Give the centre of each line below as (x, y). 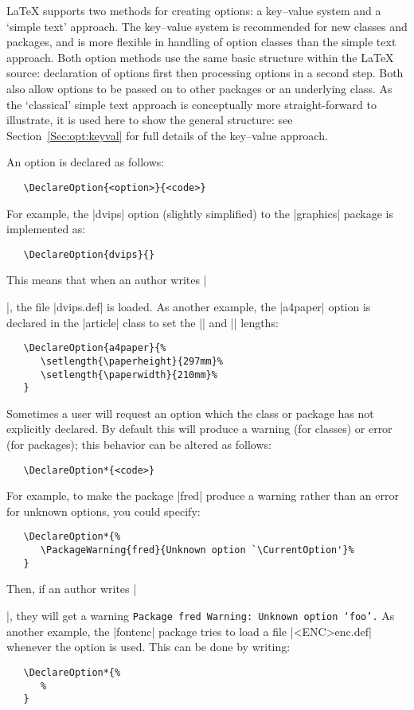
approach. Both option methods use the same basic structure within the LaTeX (200, 57)
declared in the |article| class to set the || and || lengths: (143, 322)
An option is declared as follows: (86, 162)
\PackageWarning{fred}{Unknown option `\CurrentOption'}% (197, 550)
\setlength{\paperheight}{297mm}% (132, 361)
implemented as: (46, 229)
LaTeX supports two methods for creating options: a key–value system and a (194, 10)
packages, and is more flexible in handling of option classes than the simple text (201, 42)
